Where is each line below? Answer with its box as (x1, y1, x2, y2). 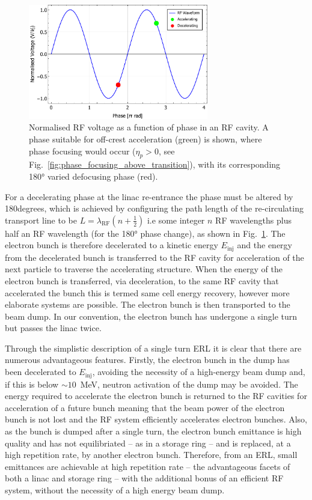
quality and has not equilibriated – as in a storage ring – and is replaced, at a (5, 436, 291, 449)
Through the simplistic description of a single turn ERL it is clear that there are (5, 341, 302, 354)
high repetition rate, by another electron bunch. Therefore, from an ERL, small (5, 448, 298, 461)
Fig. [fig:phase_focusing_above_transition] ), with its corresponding (29, 158, 281, 171)
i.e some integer (147, 213, 205, 226)
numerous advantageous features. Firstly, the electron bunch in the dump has (5, 353, 290, 366)
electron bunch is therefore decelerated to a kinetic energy (5, 239, 218, 251)
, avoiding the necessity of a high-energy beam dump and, (92, 365, 305, 378)
